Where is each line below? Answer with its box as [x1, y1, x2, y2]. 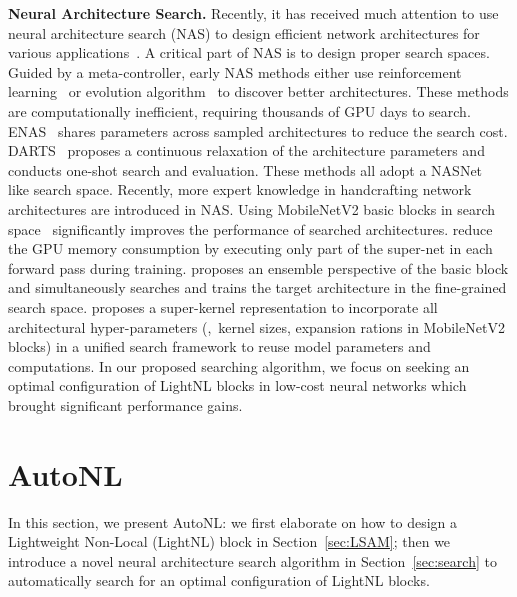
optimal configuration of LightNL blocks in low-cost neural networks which [8, 375, 467, 396]
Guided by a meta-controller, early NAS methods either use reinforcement [8, 61, 462, 82]
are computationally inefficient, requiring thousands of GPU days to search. [8, 100, 471, 121]
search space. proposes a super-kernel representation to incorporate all [8, 296, 438, 317]
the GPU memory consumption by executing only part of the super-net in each [8, 238, 493, 259]
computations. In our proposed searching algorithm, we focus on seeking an [8, 355, 470, 376]
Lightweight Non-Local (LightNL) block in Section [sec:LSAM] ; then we [8, 531, 451, 552]
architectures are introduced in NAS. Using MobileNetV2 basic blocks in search [8, 198, 496, 219]
